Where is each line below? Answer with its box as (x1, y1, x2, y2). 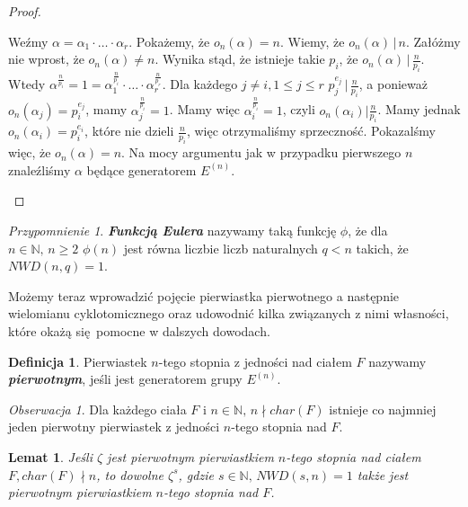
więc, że (8, 143, 51, 162)
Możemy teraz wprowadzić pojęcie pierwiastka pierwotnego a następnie (8, 286, 400, 305)
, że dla (348, 220, 388, 239)
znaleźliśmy (8, 160, 71, 179)
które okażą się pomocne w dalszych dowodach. (8, 321, 270, 340)
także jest (357, 465, 409, 484)
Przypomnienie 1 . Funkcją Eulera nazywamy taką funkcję (8, 220, 337, 239)
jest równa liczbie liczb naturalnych (123, 238, 318, 257)
